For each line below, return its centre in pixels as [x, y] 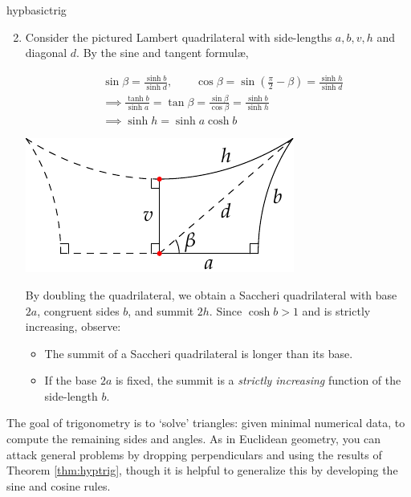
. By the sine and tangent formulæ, [163, 53]
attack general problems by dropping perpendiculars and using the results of [194, 454]
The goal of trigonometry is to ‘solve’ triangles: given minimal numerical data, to [206, 423]
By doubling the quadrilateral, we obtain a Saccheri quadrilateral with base [211, 294]
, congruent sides [78, 310]
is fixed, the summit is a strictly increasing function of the [258, 380]
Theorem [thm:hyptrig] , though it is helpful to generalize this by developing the [202, 470]
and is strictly [336, 310]
